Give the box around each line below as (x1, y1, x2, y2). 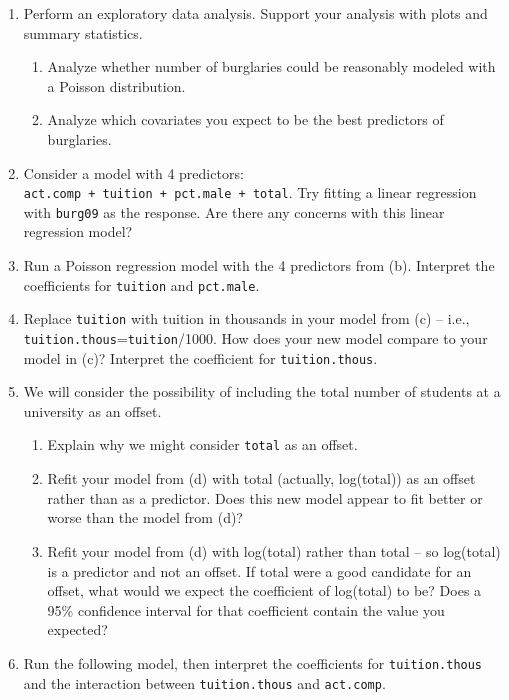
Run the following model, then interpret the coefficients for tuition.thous (23, 652, 483, 673)
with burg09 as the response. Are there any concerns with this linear (23, 201, 445, 222)
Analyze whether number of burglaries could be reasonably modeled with (47, 56, 496, 77)
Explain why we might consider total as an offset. (47, 434, 358, 455)
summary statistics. (23, 22, 143, 43)
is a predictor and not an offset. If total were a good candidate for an (47, 560, 472, 581)
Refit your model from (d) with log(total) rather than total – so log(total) (47, 540, 501, 561)
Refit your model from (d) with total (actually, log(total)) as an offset (47, 468, 476, 489)
